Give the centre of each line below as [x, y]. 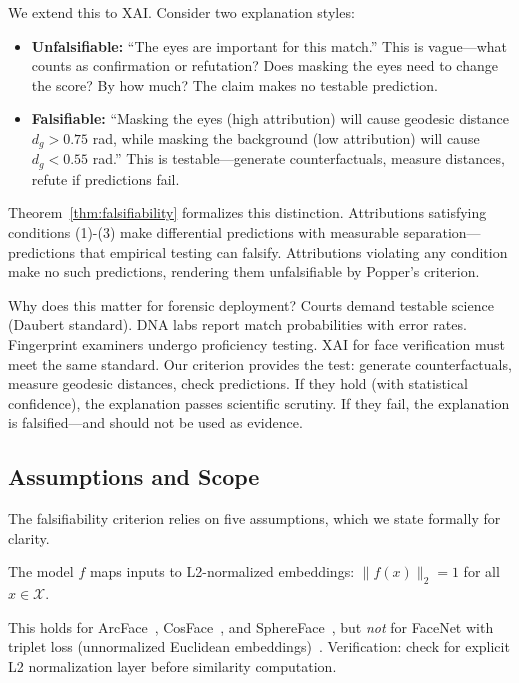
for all [481, 571]
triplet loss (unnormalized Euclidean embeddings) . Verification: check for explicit [259, 646]
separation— [442, 232]
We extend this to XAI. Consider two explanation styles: [181, 12]
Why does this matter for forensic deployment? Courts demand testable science [251, 304]
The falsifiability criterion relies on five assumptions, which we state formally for [254, 518]
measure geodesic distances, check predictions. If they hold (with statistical [238, 383]
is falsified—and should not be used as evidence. [155, 422]
